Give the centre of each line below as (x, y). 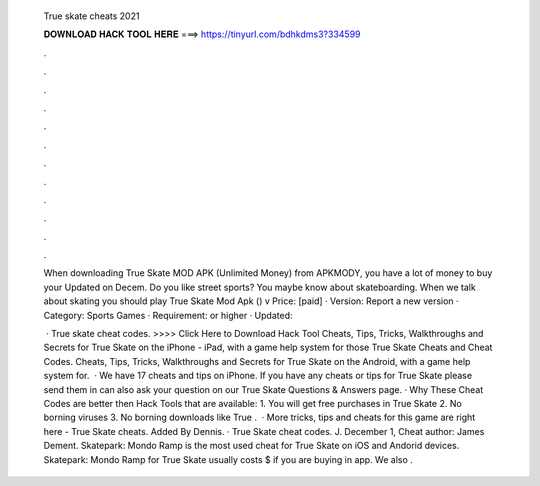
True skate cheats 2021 (91, 16)
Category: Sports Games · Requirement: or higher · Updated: (168, 315)
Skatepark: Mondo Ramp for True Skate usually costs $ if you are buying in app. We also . (228, 459)
